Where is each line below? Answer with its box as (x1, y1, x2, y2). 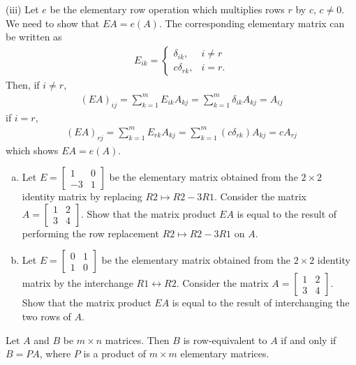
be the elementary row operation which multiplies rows (50, 2, 285, 16)
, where (39, 346, 71, 361)
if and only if (281, 332, 336, 347)
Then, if (6, 77, 40, 91)
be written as (6, 29, 62, 44)
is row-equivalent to (183, 332, 267, 347)
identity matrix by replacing (22, 189, 142, 204)
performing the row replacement (22, 225, 159, 240)
